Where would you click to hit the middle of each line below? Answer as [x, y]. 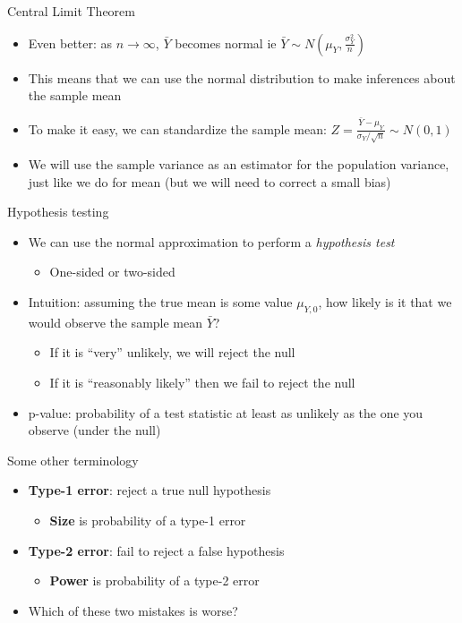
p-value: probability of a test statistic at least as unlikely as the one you [226, 412]
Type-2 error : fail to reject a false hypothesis [156, 550]
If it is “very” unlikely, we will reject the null [172, 352]
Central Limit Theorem [71, 11]
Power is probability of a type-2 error [154, 580]
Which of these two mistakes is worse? [133, 610]
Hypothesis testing [58, 212]
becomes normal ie [226, 43]
